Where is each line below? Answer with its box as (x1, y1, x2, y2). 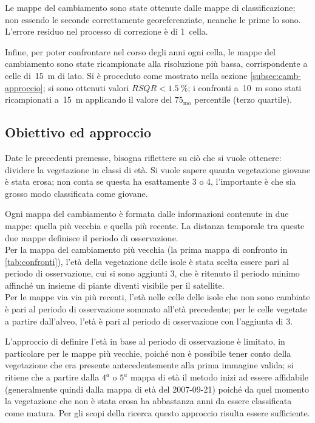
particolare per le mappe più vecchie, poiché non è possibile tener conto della (5, 346, 291, 359)
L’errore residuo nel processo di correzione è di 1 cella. (5, 25, 208, 38)
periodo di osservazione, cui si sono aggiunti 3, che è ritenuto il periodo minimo (5, 267, 300, 280)
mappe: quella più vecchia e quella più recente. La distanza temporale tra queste (5, 219, 305, 232)
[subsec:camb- (250, 69, 301, 81)
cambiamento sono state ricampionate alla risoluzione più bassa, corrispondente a (5, 57, 308, 70)
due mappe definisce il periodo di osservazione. (5, 231, 178, 244)
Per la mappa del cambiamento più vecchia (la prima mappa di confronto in (5, 243, 288, 256)
